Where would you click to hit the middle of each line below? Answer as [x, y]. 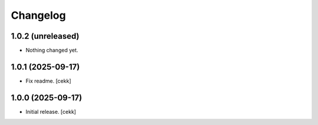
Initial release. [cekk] [51, 112]
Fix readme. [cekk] [48, 81]
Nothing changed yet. [52, 50]
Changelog [38, 15]
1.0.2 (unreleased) [45, 36]
